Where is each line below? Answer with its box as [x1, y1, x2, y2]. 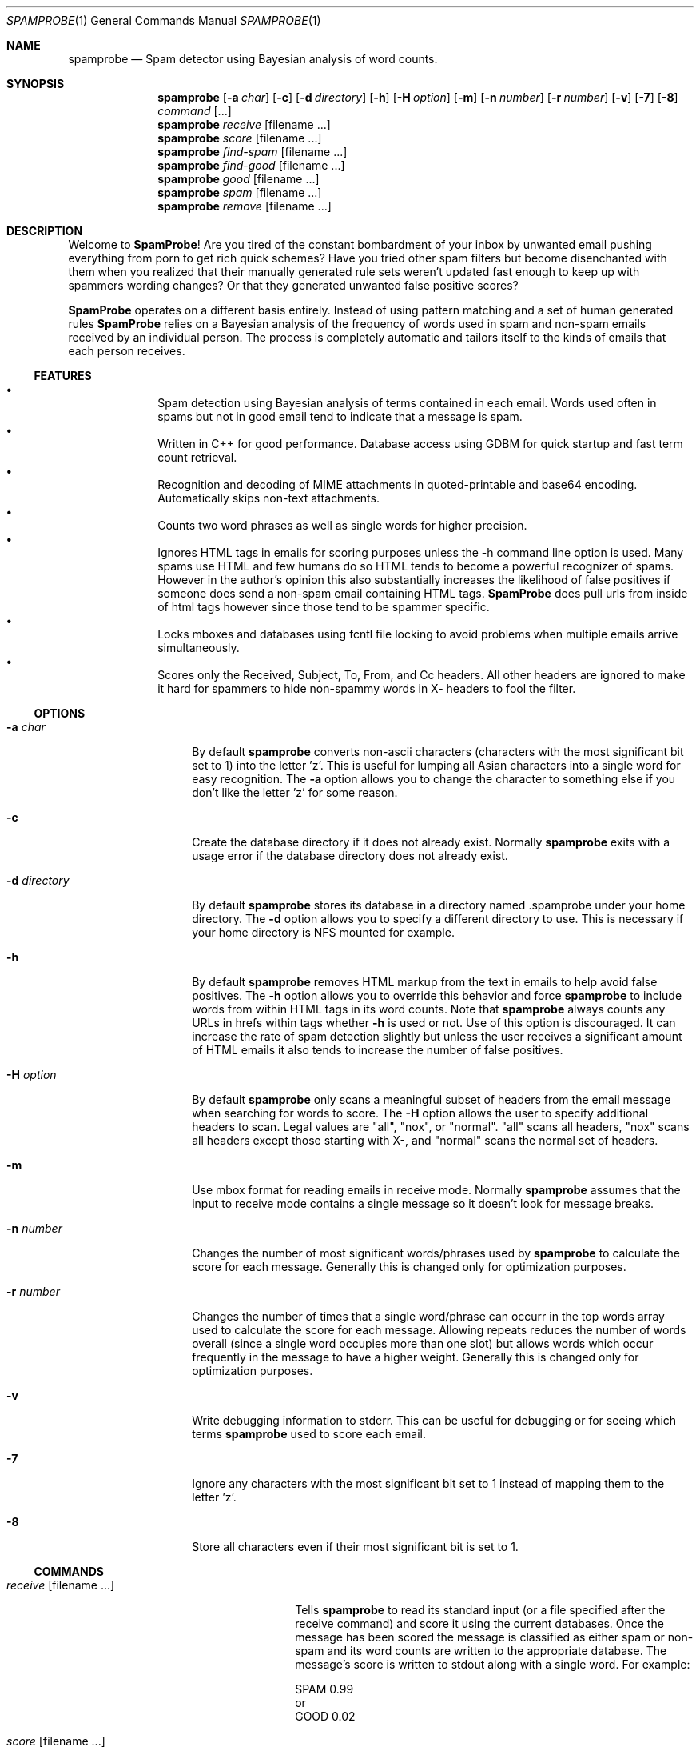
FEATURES [34, 369, 92, 382]
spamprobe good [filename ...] [157, 172, 320, 186]
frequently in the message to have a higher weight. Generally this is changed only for [192, 1350, 639, 1364]
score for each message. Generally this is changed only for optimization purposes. [192, 1260, 626, 1273]
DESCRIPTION [6, 224, 83, 238]
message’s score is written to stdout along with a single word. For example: [295, 1657, 690, 1671]
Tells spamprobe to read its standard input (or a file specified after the [295, 1603, 666, 1617]
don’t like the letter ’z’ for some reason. [192, 786, 398, 799]
